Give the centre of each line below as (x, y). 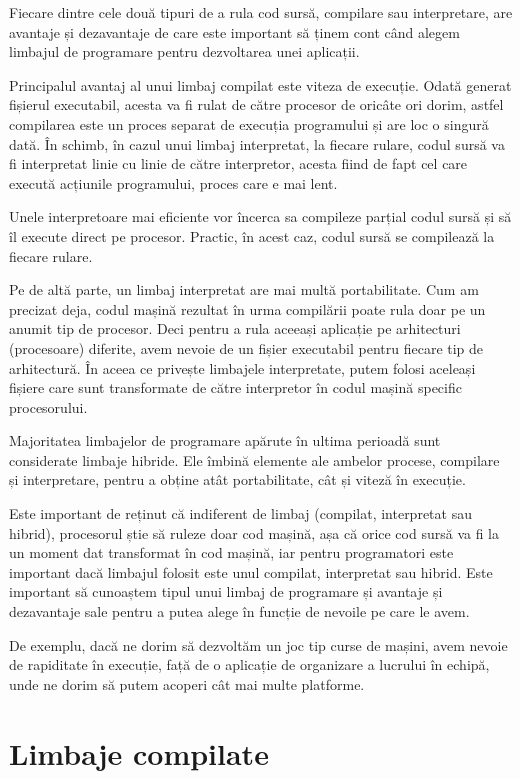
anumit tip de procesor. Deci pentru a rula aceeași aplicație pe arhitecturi (235, 328)
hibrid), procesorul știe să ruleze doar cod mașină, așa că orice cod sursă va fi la (254, 532)
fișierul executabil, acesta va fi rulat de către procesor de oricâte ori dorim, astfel (256, 104)
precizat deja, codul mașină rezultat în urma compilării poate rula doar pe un (247, 308)
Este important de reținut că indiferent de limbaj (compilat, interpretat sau (240, 513)
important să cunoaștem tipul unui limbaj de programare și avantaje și (226, 591)
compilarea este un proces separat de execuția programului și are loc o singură (249, 123)
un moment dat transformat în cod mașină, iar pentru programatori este (231, 552)
